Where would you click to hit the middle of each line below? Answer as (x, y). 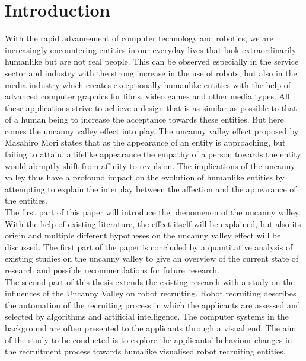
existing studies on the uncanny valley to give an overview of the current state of (152, 258)
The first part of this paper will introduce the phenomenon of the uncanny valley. (153, 212)
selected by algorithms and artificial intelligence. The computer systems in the (147, 316)
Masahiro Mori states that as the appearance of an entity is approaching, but (145, 142)
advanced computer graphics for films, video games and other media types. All (147, 96)
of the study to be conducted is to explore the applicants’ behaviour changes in (149, 339)
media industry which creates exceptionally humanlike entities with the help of (148, 84)
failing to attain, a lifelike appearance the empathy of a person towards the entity (153, 154)
